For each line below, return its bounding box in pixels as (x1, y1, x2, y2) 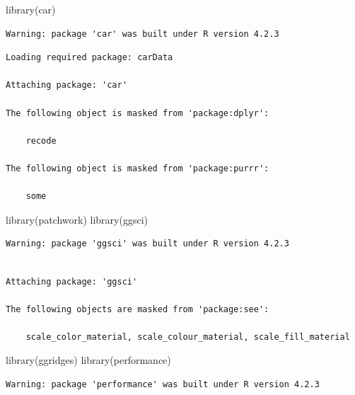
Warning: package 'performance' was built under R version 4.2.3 (6, 379, 320, 390)
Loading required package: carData (6, 52, 173, 63)
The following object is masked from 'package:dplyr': (6, 108, 269, 118)
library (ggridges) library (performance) (6, 353, 171, 367)
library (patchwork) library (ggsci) (6, 212, 149, 227)
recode (25, 135, 57, 146)
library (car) (6, 2, 56, 16)
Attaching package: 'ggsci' (6, 276, 138, 287)
